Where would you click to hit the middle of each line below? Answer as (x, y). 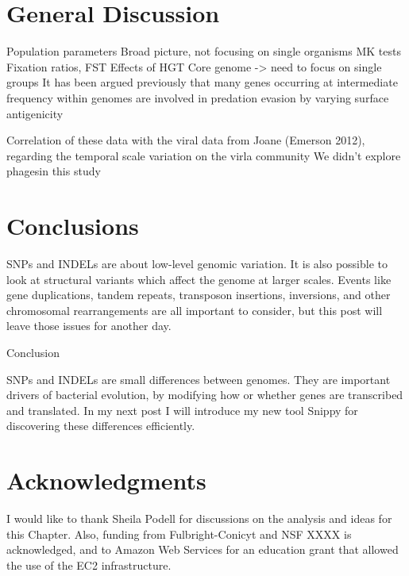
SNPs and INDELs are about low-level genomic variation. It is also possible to (197, 263)
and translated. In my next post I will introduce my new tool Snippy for (182, 410)
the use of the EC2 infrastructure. (89, 564)
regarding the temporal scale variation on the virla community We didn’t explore (204, 155)
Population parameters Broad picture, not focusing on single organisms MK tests (204, 51)
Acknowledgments (106, 480)
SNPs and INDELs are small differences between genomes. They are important (199, 379)
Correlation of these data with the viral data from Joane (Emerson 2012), (186, 140)
